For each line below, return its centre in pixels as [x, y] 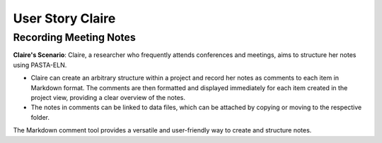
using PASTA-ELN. [40, 65]
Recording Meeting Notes [74, 37]
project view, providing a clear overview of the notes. [108, 97]
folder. [40, 117]
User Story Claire [64, 18]
